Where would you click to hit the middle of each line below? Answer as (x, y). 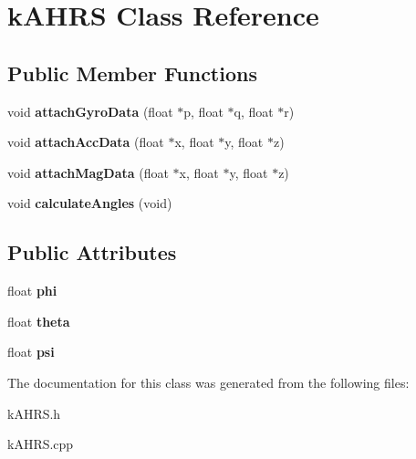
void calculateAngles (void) (90, 203)
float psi (31, 352)
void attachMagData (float (88, 172)
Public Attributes (92, 252)
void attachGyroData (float (90, 111)
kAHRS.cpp (41, 444)
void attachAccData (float (86, 142)
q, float (254, 111)
